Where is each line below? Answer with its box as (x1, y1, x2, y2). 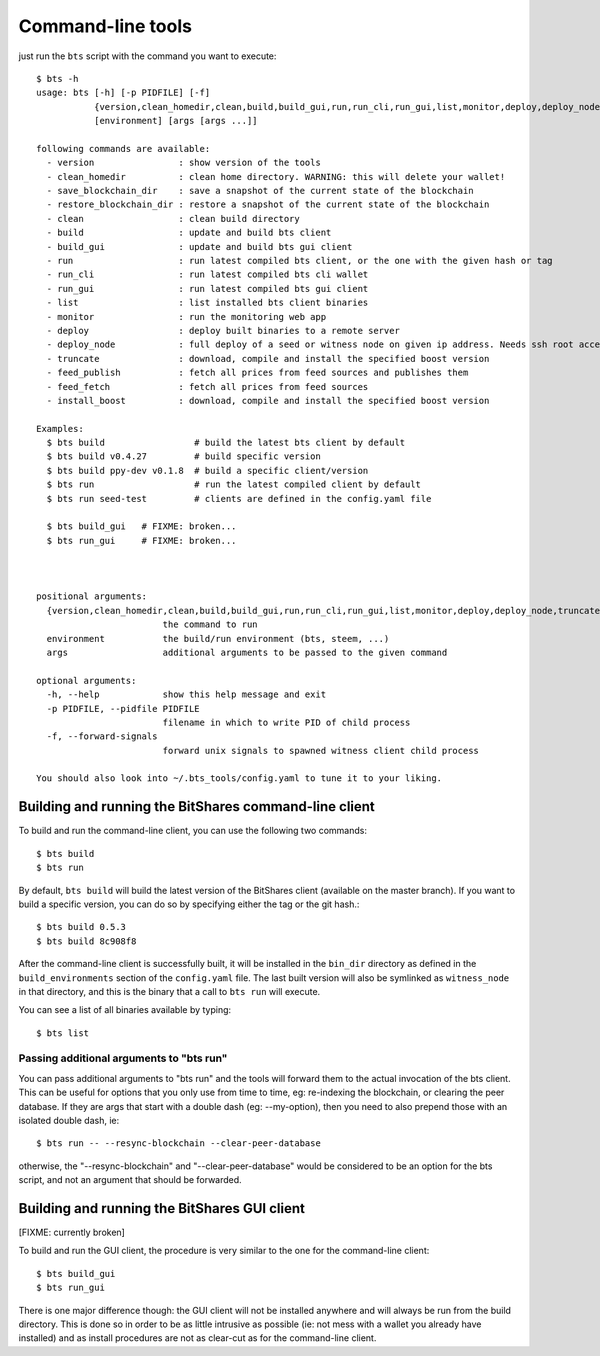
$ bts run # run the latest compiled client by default (46, 479, 422, 490)
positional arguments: (36, 591, 148, 602)
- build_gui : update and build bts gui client (46, 241, 353, 252)
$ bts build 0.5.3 (36, 921, 127, 933)
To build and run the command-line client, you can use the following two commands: (18, 825, 367, 837)
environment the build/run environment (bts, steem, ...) (46, 633, 390, 644)
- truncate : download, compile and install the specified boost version (46, 353, 490, 364)
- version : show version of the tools (46, 157, 322, 169)
